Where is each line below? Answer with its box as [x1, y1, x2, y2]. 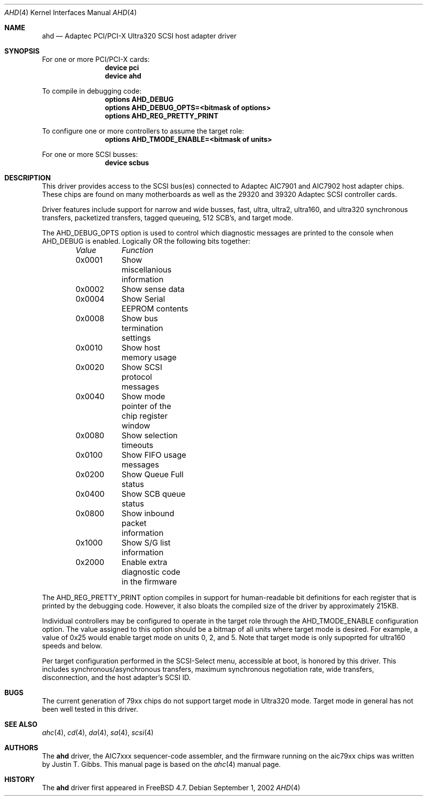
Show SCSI [121, 362, 162, 372]
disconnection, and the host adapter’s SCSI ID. [42, 673, 191, 682]
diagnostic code [121, 567, 181, 577]
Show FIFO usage [121, 450, 186, 460]
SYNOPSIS [4, 47, 40, 55]
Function [121, 245, 153, 255]
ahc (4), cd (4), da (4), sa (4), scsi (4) [42, 728, 154, 737]
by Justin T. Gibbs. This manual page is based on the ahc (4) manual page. [42, 760, 281, 768]
